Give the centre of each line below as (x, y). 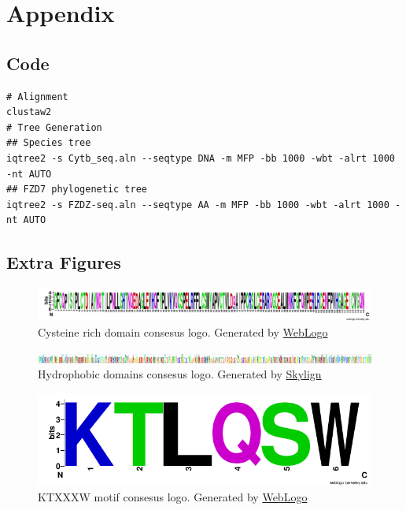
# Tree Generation (54, 127)
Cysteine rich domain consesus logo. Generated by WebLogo (183, 331)
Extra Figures (64, 262)
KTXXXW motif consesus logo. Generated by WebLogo (173, 496)
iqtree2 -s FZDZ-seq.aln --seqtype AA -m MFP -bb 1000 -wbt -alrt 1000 (198, 205)
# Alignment (37, 97)
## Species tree (49, 143)
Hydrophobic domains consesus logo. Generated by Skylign (180, 374)
